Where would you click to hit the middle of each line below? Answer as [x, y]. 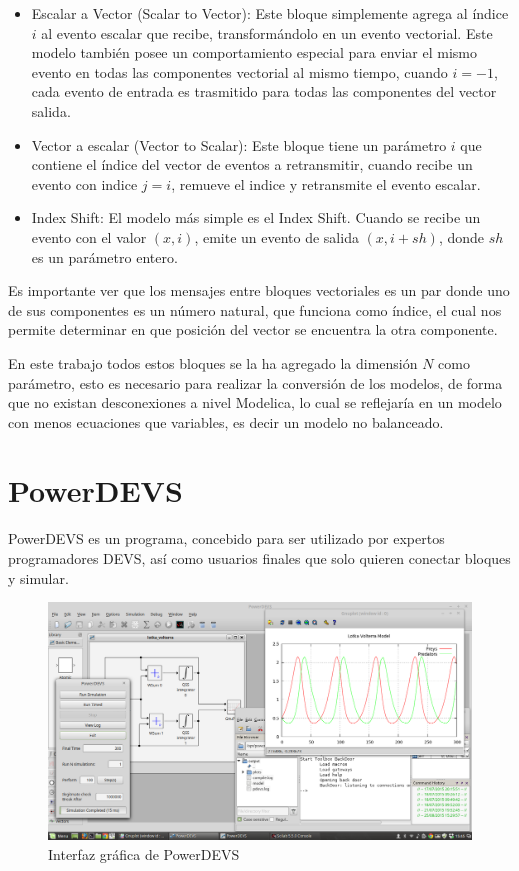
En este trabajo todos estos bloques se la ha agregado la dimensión [213, 362]
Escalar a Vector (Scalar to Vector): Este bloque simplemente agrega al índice [270, 13]
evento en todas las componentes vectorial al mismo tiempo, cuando [239, 71]
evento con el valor [89, 236]
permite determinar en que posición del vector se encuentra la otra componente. [253, 329]
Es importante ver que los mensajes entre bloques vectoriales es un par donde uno [259, 290]
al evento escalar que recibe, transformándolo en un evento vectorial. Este [267, 32]
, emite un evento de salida [276, 236]
